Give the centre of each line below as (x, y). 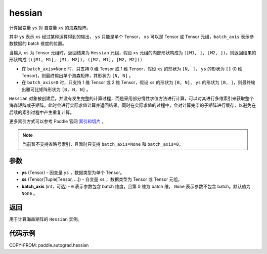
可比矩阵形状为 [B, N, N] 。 (60, 89)
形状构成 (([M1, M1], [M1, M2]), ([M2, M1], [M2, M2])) (76, 60)
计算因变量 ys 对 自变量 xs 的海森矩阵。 (50, 28)
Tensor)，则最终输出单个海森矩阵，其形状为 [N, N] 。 (77, 75)
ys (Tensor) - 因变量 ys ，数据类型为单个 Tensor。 (73, 172)
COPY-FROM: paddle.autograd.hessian (49, 245)
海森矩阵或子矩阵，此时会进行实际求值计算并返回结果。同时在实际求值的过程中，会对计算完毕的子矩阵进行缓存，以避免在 (133, 105)
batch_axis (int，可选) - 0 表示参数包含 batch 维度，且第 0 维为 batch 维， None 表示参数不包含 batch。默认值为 (136, 186)
